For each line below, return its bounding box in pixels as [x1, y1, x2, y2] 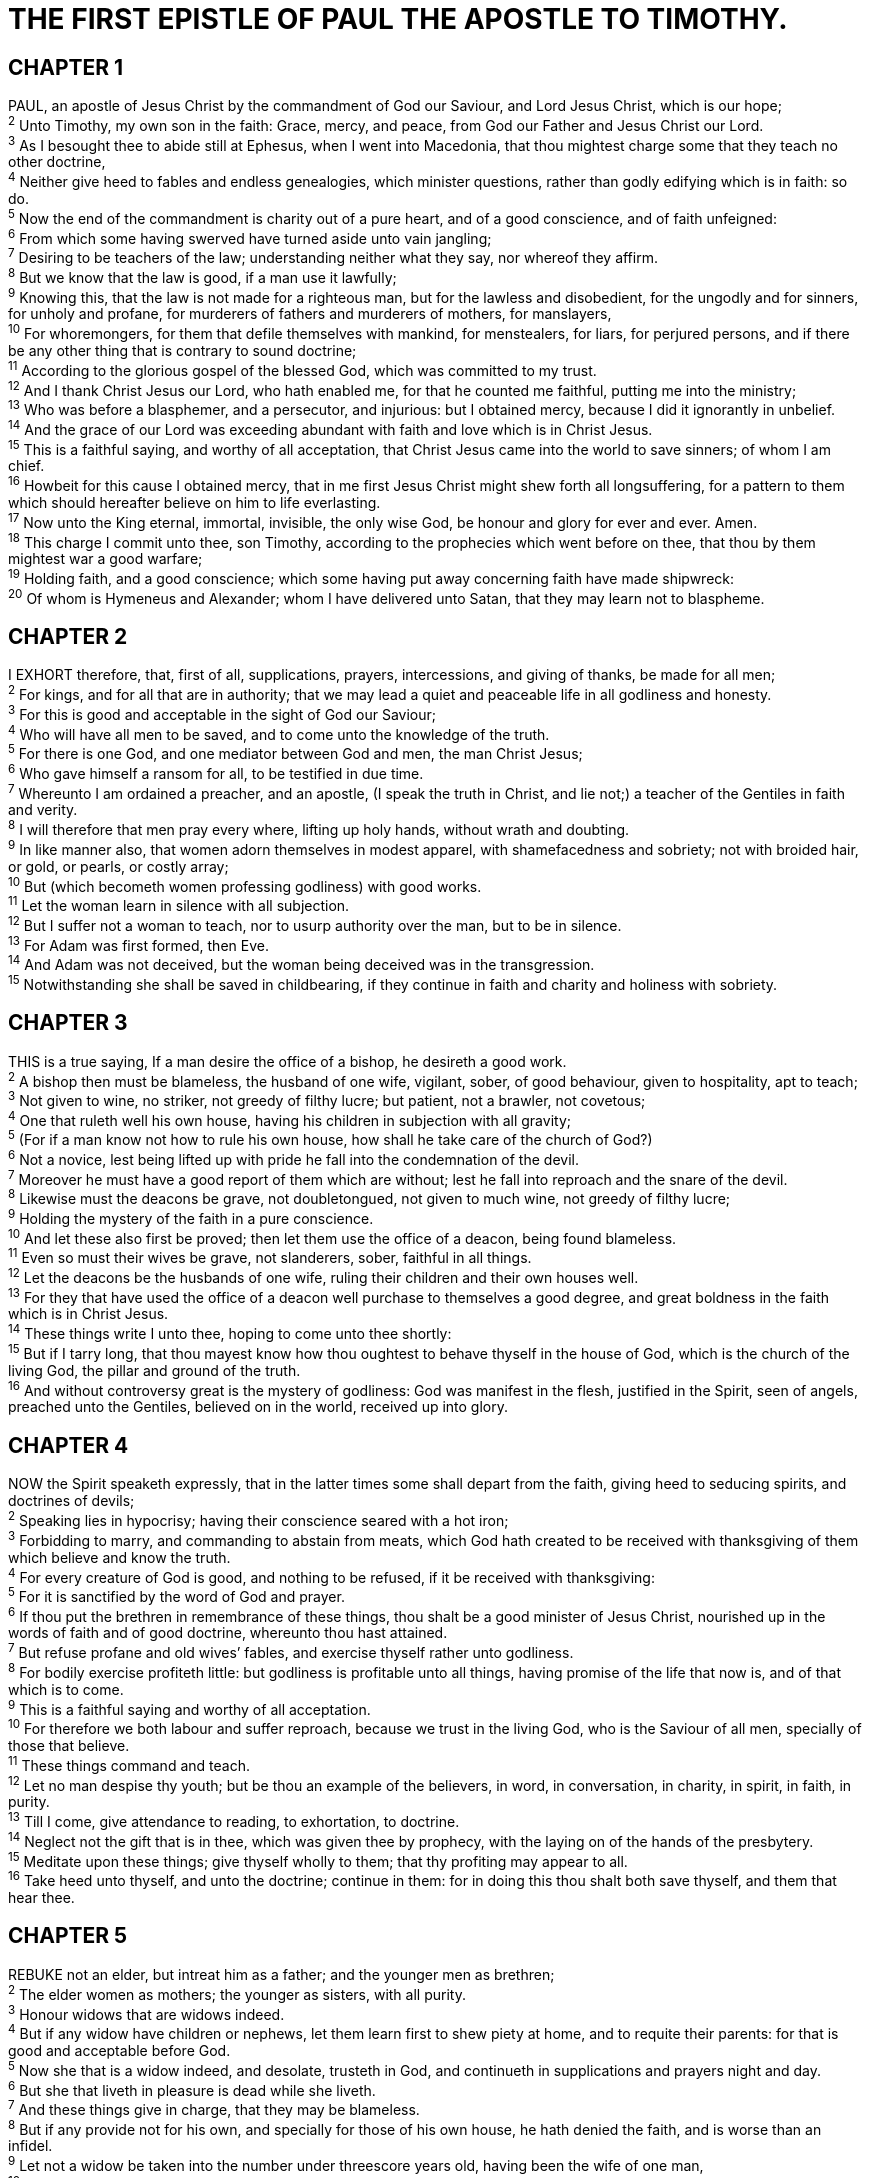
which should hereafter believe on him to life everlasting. [8, 494, 381, 512]
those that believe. [8, 1737, 130, 1755]
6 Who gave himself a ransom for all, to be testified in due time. [8, 762, 424, 782]
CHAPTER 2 [8, 624, 128, 650]
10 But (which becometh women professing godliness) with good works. [8, 874, 482, 895]
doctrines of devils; [8, 1492, 135, 1510]
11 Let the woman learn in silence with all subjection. [8, 894, 350, 915]
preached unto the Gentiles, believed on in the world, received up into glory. [8, 1398, 509, 1416]
